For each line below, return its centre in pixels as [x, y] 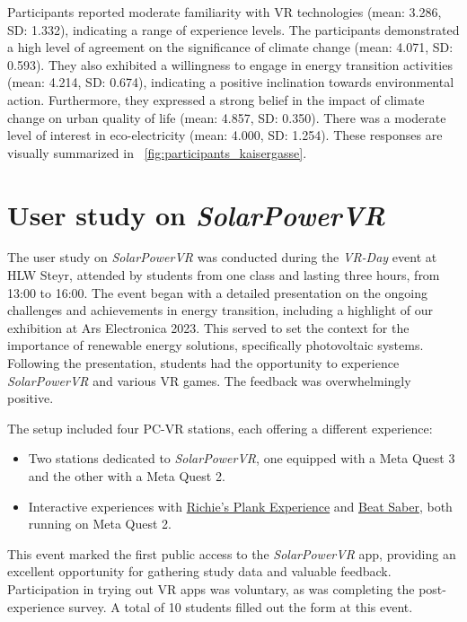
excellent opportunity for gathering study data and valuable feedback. [199, 571]
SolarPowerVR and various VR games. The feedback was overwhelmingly [209, 380]
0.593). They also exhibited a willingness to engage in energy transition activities [230, 64]
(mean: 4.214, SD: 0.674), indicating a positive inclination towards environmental [231, 82]
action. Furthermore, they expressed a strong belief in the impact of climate [216, 99]
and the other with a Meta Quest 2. [127, 476]
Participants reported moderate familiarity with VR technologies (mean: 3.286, [225, 12]
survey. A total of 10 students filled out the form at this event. [241, 606]
